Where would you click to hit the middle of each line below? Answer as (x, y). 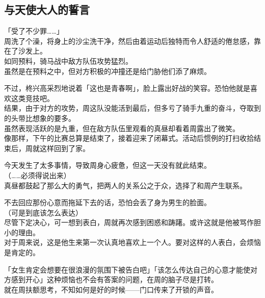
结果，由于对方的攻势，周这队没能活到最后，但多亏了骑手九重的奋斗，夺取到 (132, 108)
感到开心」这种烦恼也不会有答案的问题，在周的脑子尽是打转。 (114, 279)
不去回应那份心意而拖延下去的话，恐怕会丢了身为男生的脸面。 (108, 202)
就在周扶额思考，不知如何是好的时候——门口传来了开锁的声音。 (111, 289)
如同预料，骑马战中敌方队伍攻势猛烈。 (68, 60)
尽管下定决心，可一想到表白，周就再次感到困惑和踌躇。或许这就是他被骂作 (129, 222)
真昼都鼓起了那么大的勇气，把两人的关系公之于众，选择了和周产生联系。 (125, 185)
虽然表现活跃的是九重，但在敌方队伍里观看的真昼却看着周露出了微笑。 (122, 128)
